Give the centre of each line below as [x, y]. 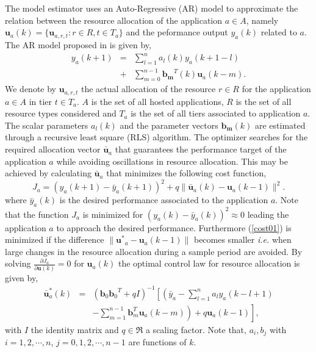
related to [279, 32]
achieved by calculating [48, 173]
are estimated [280, 125]
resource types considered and [61, 113]
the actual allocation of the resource [149, 89]
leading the [268, 214]
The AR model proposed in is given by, [78, 44]
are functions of [157, 342]
